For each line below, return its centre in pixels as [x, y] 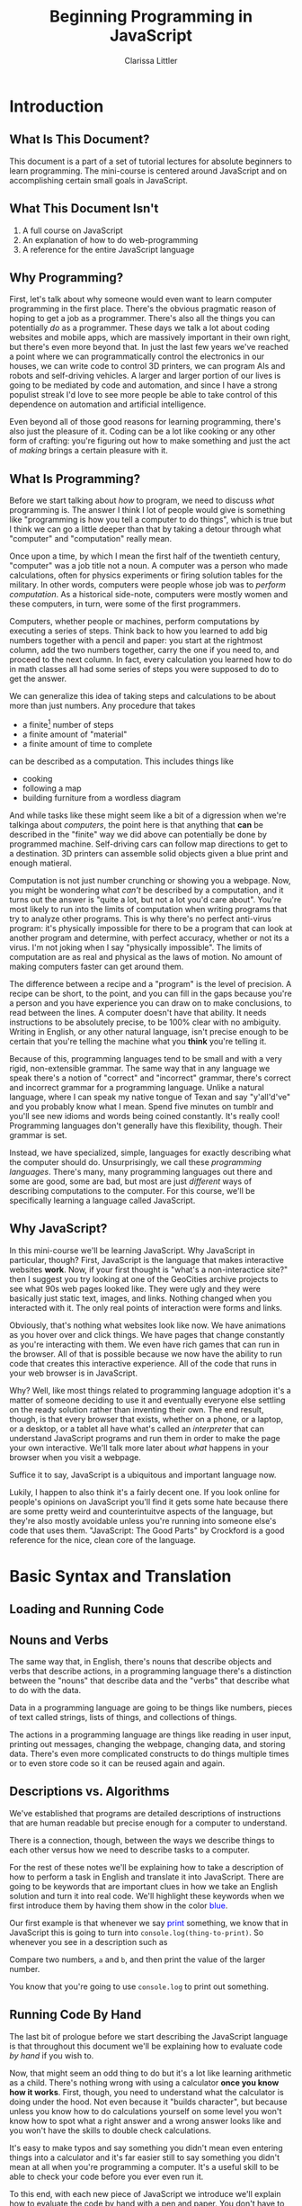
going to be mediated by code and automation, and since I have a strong [143, 385]
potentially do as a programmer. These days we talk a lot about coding [140, 328]
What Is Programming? [75, 479]
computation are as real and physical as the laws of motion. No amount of [146, 956]
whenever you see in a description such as [89, 1941]
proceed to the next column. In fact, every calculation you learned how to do [151, 659]
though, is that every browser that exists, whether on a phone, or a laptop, [147, 1419]
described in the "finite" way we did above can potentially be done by [138, 834]
